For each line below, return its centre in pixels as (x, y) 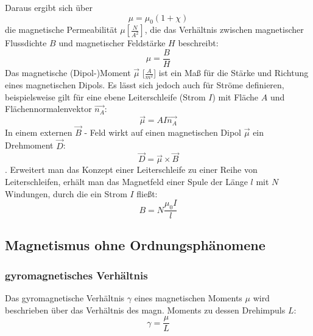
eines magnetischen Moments (188, 298)
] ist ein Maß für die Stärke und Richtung (231, 73)
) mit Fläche (235, 96)
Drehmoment (29, 145)
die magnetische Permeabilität (61, 30)
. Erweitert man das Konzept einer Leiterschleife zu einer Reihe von (131, 170)
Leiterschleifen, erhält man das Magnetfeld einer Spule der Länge (126, 182)
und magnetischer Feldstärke (112, 43)
